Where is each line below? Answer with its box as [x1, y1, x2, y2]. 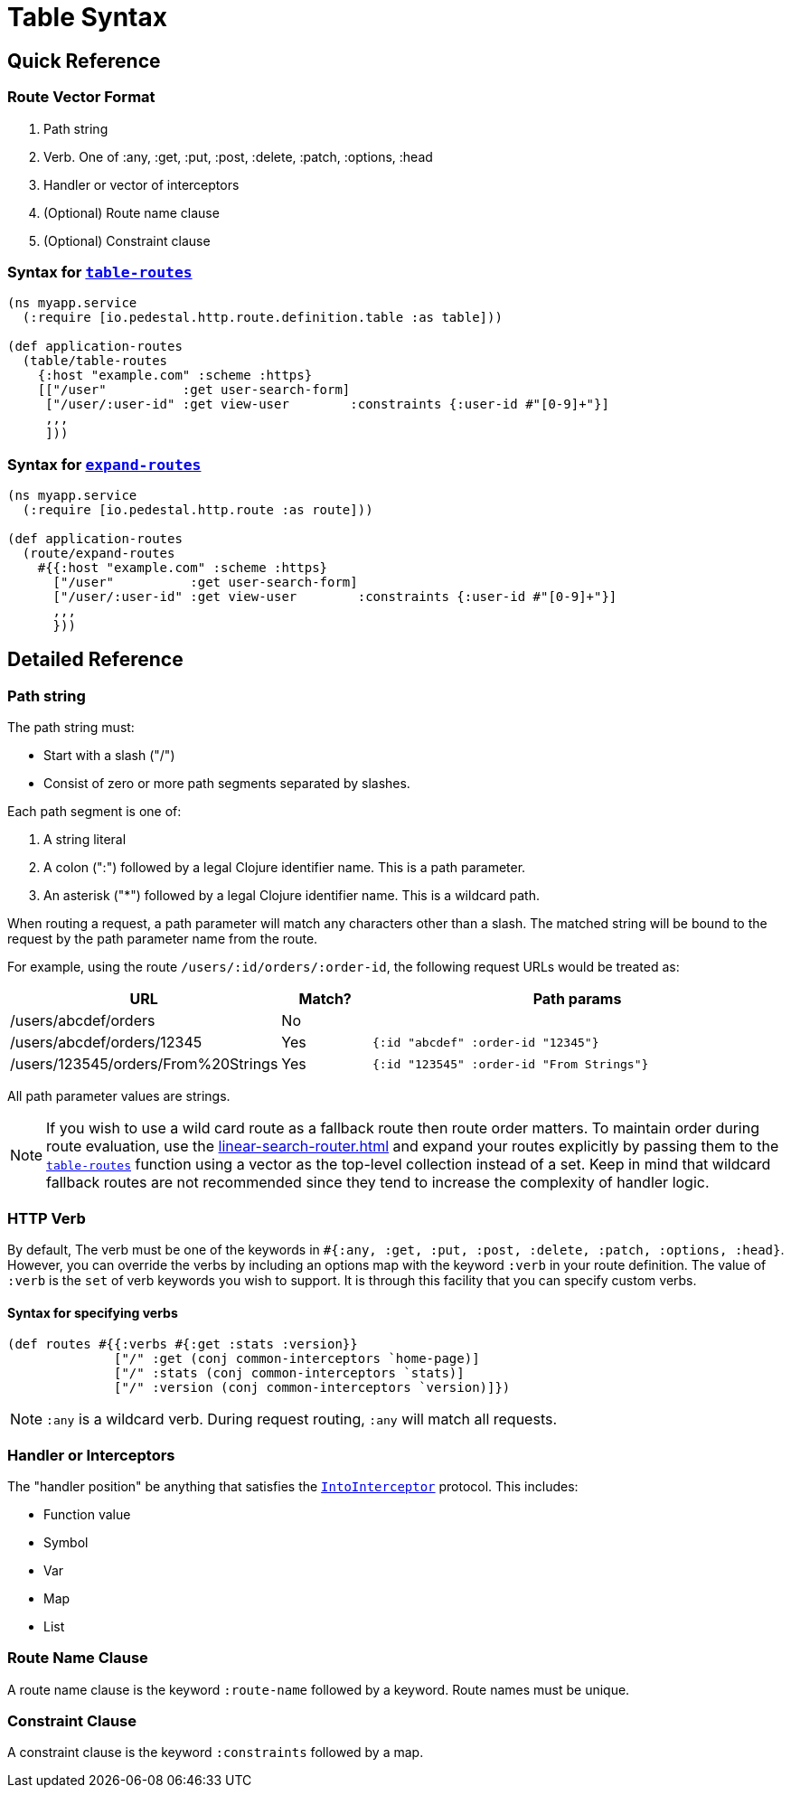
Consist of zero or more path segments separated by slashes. [43, 775, 410, 792]
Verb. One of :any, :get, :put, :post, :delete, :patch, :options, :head [43, 148, 433, 164]
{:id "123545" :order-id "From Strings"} [372, 1057, 649, 1071]
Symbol [43, 1534, 89, 1550]
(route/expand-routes [22, 546, 175, 561]
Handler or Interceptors [7, 1445, 175, 1464]
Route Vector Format [7, 88, 155, 107]
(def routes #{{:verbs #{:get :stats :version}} [7, 1337, 358, 1352]
